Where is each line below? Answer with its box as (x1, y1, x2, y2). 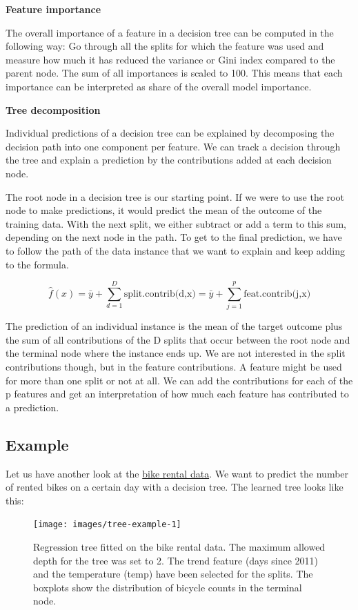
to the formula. (6, 257, 69, 271)
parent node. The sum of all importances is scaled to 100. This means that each (6, 66, 343, 80)
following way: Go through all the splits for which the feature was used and (6, 39, 324, 53)
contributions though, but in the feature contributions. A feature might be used (6, 360, 342, 373)
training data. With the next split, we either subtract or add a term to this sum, (6, 216, 347, 230)
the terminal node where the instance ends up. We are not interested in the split (6, 346, 346, 360)
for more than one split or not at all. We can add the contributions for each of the (6, 373, 353, 387)
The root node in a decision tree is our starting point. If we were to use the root (6, 189, 344, 204)
